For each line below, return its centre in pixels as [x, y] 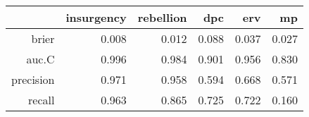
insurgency [96, 17]
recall [42, 100]
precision [33, 79]
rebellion [162, 17]
